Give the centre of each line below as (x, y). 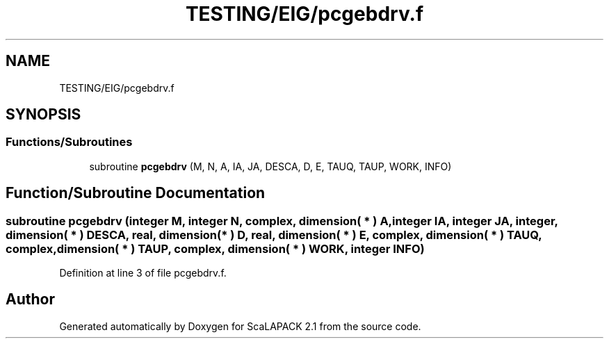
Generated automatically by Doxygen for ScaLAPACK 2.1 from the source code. (240, 326)
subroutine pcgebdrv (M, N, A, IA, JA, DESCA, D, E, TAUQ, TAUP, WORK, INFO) (270, 166)
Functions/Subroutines (69, 142)
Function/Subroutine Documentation (136, 193)
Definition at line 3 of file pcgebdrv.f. (143, 273)
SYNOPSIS (43, 115)
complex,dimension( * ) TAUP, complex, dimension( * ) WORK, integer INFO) (215, 248)
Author (30, 300)
